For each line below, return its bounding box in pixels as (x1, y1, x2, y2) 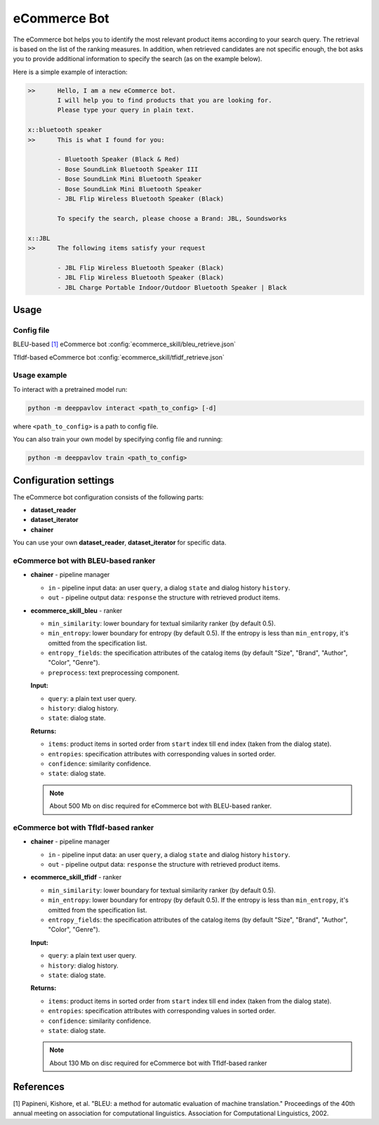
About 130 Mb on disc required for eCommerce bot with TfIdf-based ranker (49, 1059, 267, 1067)
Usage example (13, 370, 67, 380)
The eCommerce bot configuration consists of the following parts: (13, 492, 204, 501)
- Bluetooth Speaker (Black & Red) (57, 155, 180, 163)
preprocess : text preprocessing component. (48, 668, 180, 677)
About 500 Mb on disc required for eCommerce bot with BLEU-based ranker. (49, 802, 272, 811)
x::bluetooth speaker (27, 126, 102, 134)
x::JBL (27, 234, 51, 242)
